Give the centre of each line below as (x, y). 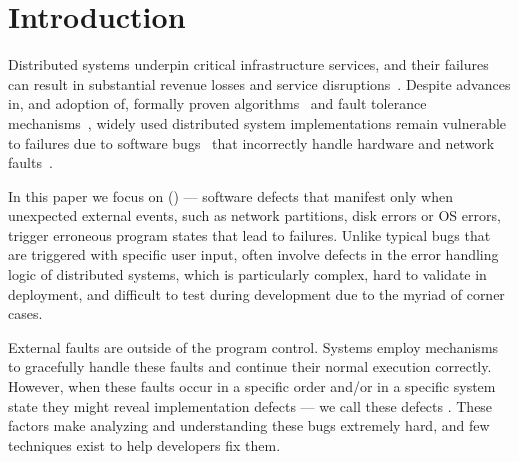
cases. (25, 313)
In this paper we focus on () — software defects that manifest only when (230, 195)
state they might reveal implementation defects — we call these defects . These (250, 405)
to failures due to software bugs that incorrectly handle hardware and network (251, 142)
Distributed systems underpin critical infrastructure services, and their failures (248, 64)
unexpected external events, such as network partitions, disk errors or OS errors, (254, 215)
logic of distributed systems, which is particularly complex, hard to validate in (247, 274)
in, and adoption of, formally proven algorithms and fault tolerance (217, 103)
